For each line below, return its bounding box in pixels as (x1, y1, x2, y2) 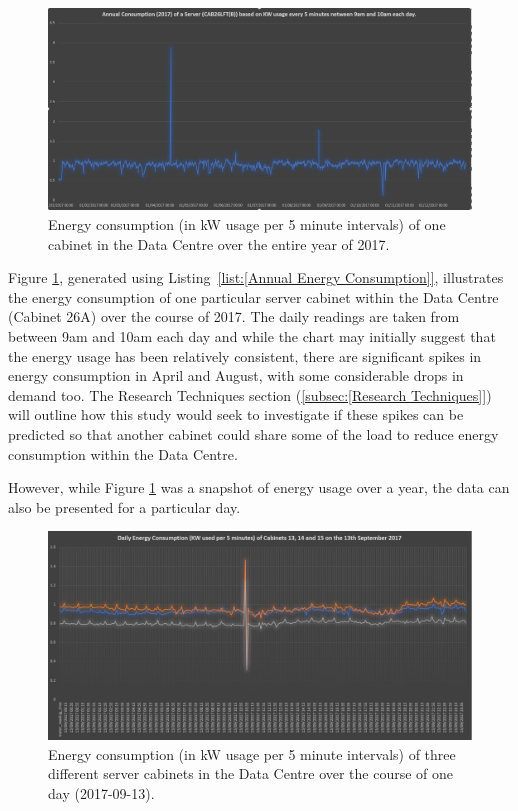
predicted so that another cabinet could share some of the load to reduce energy (8, 424, 499, 444)
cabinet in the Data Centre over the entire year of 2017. (48, 233, 390, 254)
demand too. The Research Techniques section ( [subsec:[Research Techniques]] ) (8, 384, 492, 405)
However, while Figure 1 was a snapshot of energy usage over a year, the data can (8, 477, 510, 498)
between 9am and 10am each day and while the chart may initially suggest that (8, 326, 496, 347)
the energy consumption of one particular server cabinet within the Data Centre (8, 286, 499, 307)
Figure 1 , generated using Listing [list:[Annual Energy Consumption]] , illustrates (8, 267, 504, 288)
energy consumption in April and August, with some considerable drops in (8, 365, 464, 386)
